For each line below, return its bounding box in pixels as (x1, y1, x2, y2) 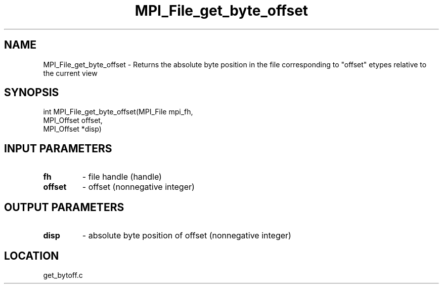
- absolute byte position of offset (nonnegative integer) (82, 230, 291, 241)
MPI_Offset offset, (43, 116, 103, 125)
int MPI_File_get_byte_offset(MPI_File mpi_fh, (43, 107, 193, 116)
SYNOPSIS (4, 86, 59, 99)
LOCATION (4, 249, 59, 262)
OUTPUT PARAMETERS (4, 200, 124, 214)
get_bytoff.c (43, 270, 83, 279)
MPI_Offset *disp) (43, 125, 102, 134)
